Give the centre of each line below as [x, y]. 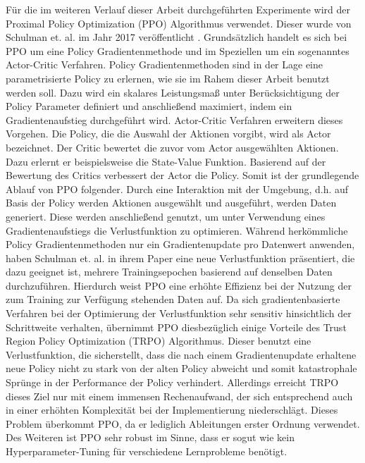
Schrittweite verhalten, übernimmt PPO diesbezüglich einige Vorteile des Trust [176, 327]
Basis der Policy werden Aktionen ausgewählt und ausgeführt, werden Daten [171, 203]
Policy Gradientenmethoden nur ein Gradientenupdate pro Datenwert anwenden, [180, 244]
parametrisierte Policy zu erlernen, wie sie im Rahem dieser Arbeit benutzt [168, 78]
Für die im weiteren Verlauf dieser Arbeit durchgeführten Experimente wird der [178, 9]
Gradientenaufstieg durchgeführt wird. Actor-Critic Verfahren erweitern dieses [174, 119]
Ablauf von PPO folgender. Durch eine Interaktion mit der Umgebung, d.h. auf [177, 189]
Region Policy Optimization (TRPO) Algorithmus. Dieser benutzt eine [159, 341]
